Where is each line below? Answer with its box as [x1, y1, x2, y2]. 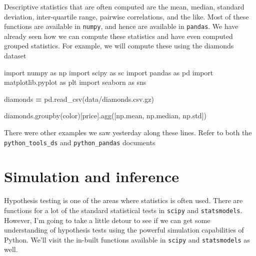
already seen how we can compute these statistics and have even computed [4, 30, 233, 41]
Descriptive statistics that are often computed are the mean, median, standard [4, 1, 244, 11]
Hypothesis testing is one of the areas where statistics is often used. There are [4, 195, 243, 206]
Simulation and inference [4, 166, 179, 187]
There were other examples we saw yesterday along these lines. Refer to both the [4, 127, 252, 137]
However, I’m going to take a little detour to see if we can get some [4, 215, 210, 225]
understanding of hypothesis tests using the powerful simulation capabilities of [4, 225, 244, 235]
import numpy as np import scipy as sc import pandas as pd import [4, 67, 213, 77]
